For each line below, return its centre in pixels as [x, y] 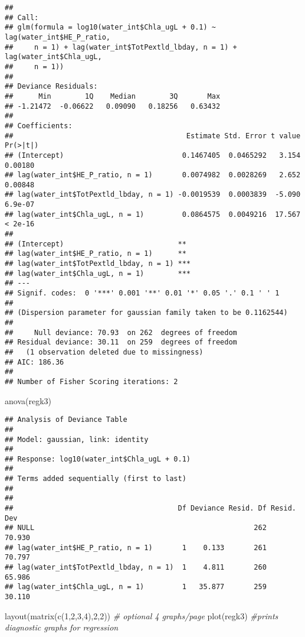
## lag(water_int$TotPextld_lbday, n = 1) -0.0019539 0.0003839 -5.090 [153, 195]
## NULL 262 [136, 528]
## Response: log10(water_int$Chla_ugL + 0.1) [98, 459]
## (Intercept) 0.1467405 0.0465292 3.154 [153, 155]
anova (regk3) [28, 400]
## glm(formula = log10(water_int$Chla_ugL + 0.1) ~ [110, 27]
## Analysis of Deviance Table [66, 420]
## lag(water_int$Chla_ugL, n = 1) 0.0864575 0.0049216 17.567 [153, 214]
